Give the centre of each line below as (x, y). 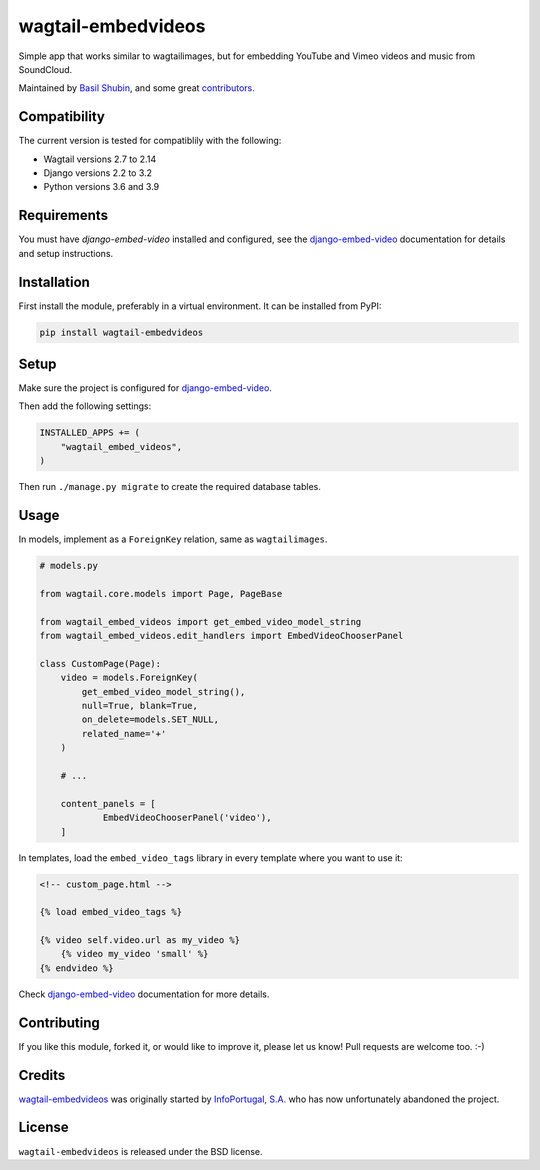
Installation (54, 281)
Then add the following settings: (85, 406)
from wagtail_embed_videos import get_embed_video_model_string (200, 621)
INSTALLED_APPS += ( (89, 433)
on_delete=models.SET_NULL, (150, 719)
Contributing (59, 1022)
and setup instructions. (66, 253)
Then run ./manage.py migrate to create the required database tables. (170, 487)
